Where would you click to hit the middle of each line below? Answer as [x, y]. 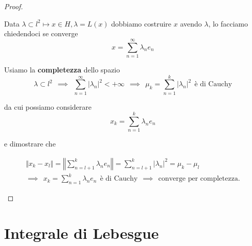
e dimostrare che [30, 144]
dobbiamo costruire [141, 23]
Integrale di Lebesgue [82, 233]
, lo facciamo [228, 23]
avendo [191, 23]
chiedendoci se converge [41, 33]
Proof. [14, 6]
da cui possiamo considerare [48, 106]
